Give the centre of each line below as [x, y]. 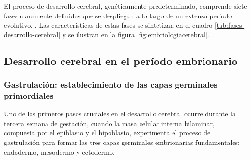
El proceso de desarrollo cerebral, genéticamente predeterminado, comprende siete [125, 6]
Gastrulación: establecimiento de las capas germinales [111, 85]
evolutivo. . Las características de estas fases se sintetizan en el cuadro [108, 25]
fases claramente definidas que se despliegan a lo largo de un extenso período [118, 15]
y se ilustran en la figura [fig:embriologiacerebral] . [136, 34]
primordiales [29, 96]
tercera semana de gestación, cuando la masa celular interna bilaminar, [109, 123]
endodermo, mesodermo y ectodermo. [59, 152]
